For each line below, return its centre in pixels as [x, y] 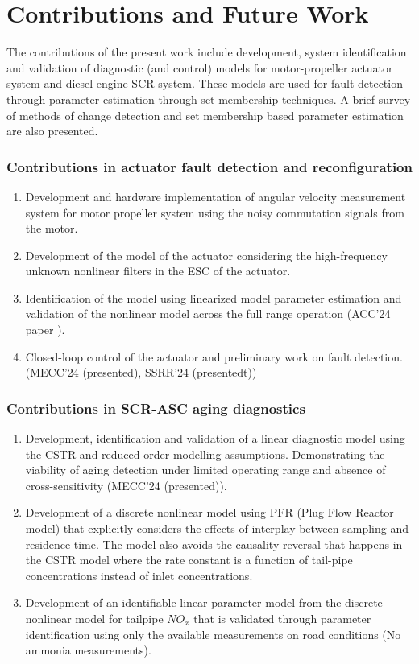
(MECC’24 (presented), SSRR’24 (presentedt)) [141, 372]
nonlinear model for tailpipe [94, 618]
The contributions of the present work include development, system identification [207, 52]
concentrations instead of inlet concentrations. [139, 575]
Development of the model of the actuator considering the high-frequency [206, 255]
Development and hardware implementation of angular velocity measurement [216, 196]
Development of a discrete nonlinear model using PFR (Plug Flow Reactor [209, 512]
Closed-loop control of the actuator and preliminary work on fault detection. [214, 356]
